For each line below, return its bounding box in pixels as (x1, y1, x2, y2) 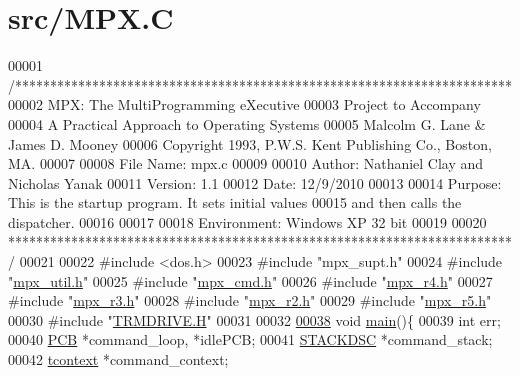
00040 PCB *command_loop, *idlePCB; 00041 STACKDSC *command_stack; (8, 329, 493, 350)
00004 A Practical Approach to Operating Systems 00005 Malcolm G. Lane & (8, 113, 486, 134)
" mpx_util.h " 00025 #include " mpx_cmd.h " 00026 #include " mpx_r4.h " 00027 (8, 270, 493, 291)
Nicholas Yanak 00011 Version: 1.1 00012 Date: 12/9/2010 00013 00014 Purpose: (8, 172, 502, 193)
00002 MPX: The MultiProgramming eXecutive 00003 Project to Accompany (8, 94, 481, 115)
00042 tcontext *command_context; (8, 349, 229, 370)
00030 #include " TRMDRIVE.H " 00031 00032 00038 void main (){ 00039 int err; (8, 309, 501, 330)
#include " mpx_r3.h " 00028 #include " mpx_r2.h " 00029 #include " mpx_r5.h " (8, 290, 492, 311)
